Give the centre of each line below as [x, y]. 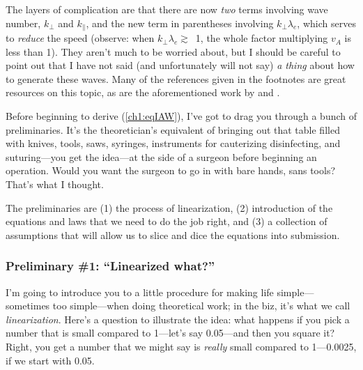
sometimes [28, 306]
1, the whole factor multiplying [262, 38]
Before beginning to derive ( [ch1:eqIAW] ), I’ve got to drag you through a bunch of [181, 116]
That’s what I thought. [55, 184]
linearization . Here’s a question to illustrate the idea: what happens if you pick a [178, 319]
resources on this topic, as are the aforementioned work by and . [143, 92]
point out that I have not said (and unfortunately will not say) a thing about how [180, 65]
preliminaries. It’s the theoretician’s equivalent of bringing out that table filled [173, 129]
